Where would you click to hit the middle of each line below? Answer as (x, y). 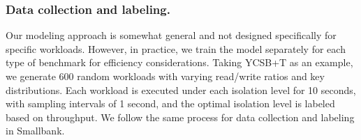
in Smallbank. (35, 131)
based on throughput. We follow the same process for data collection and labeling (180, 117)
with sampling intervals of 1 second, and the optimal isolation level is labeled (170, 103)
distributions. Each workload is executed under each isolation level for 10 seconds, (181, 90)
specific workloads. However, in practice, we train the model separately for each (176, 48)
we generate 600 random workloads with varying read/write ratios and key (165, 76)
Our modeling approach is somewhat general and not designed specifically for (171, 35)
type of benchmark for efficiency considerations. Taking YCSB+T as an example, (179, 62)
